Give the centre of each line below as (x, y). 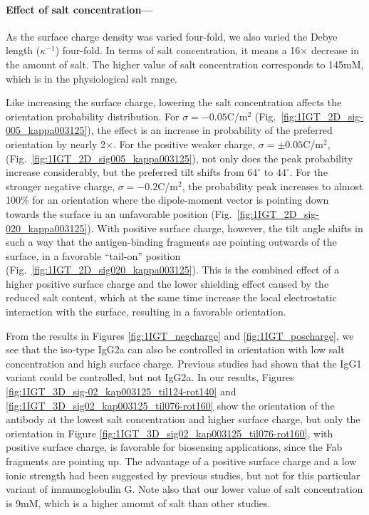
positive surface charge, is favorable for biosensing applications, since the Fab (174, 447)
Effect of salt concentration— (79, 9)
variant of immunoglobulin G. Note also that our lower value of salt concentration (184, 489)
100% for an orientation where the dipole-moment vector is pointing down (167, 200)
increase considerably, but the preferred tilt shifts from (125, 172)
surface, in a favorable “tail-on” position (93, 255)
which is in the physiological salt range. (92, 78)
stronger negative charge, (61, 186)
